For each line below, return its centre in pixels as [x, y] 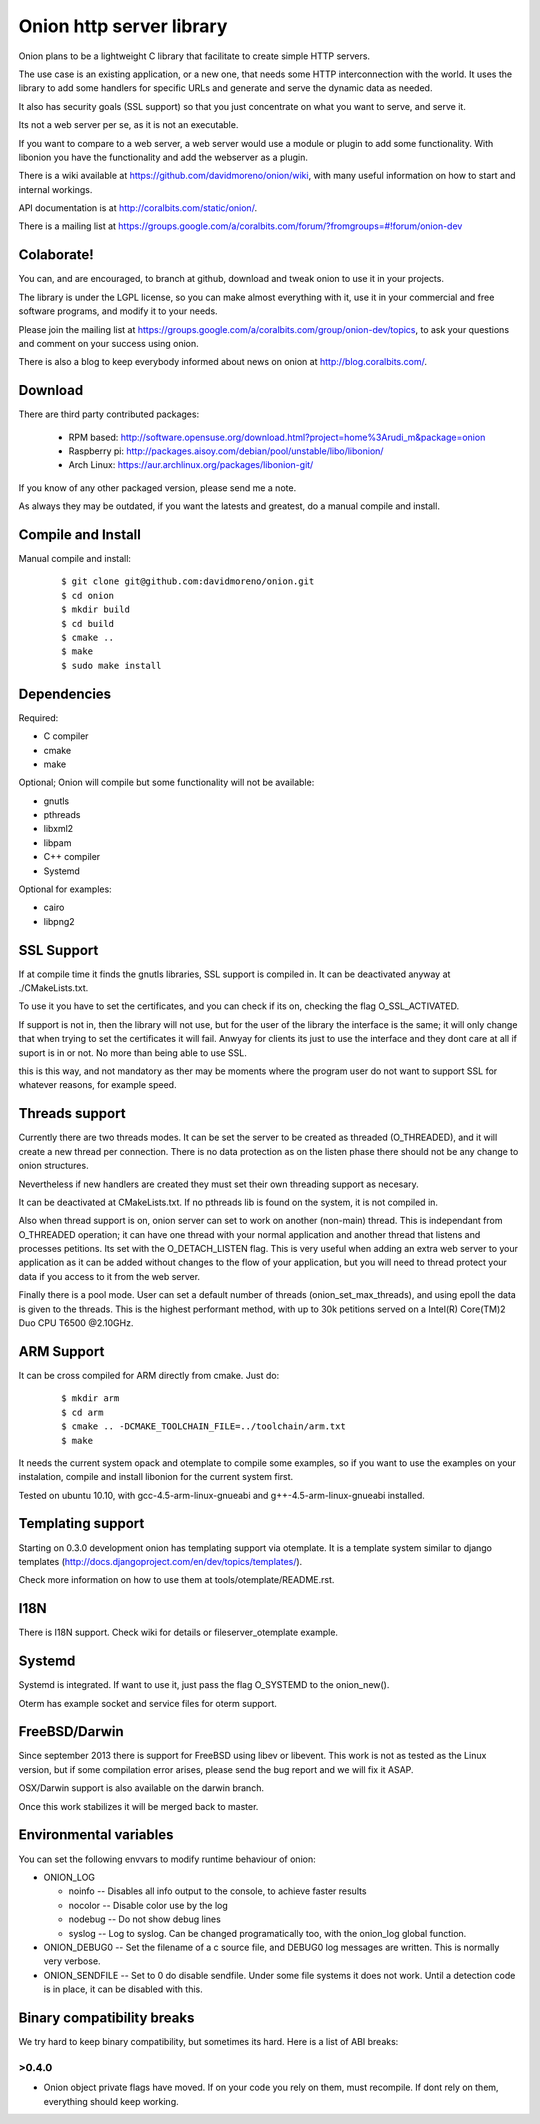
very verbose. [72, 1961]
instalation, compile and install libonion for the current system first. [156, 1477]
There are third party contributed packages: [109, 414]
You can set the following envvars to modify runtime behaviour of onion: [167, 1859]
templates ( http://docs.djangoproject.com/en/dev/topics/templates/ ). [160, 1561]
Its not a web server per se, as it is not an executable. [128, 125]
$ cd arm [82, 1412]
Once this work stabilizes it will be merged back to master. [138, 1806]
